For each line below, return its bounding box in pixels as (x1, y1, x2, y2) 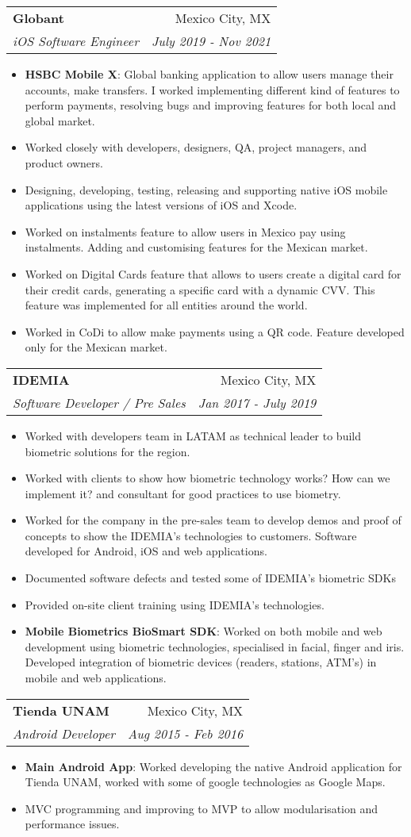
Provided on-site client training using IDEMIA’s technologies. (25, 596, 325, 612)
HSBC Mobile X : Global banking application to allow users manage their (25, 66, 394, 82)
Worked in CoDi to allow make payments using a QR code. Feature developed (25, 323, 405, 340)
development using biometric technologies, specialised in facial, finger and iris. (25, 638, 405, 655)
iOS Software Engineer (13, 32, 139, 50)
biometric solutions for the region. (25, 443, 190, 459)
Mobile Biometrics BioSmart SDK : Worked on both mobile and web (25, 623, 382, 639)
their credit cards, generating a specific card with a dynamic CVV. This (25, 281, 375, 298)
